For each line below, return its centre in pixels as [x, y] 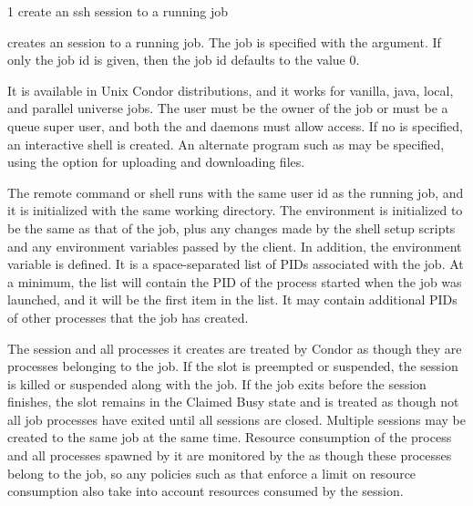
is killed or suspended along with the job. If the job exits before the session [217, 383]
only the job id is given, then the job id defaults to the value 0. [184, 60]
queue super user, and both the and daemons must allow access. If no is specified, [235, 125]
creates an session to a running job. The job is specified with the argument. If [224, 41]
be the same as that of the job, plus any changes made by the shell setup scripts [231, 227]
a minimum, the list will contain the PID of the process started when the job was [235, 281]
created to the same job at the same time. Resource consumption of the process [230, 437]
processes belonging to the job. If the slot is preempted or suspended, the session [233, 366]
